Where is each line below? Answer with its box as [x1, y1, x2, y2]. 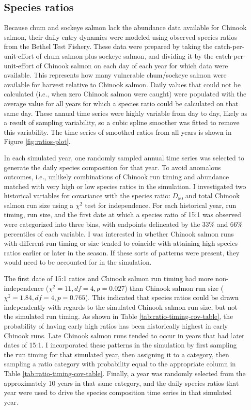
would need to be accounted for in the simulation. [4, 257, 152, 267]
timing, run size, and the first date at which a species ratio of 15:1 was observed [4, 209, 241, 220]
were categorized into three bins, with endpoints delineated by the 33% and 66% [4, 219, 243, 229]
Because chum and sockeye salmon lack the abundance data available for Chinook [4, 22, 247, 32]
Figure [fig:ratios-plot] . [4, 136, 71, 146]
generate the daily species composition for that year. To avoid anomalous [4, 162, 221, 172]
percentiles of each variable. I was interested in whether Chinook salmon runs [4, 228, 234, 238]
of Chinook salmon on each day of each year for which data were [36, 60, 228, 70]
